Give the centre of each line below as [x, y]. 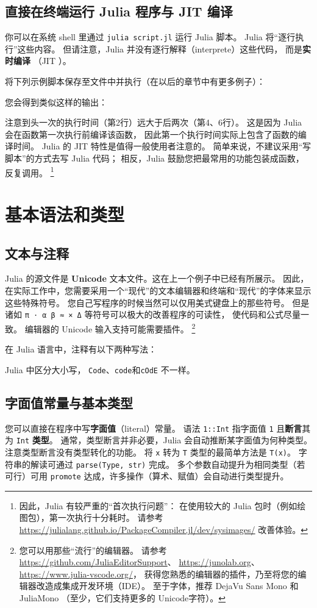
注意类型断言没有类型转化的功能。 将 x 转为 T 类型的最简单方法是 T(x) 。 [150, 452]
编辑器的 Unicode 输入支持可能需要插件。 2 [110, 327]
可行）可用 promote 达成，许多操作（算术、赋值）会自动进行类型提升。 [147, 476]
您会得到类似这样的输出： [56, 102]
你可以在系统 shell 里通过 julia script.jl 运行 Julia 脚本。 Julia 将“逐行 [150, 37]
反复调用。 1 [30, 171]
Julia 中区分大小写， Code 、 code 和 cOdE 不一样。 [100, 369]
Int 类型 [33, 440]
